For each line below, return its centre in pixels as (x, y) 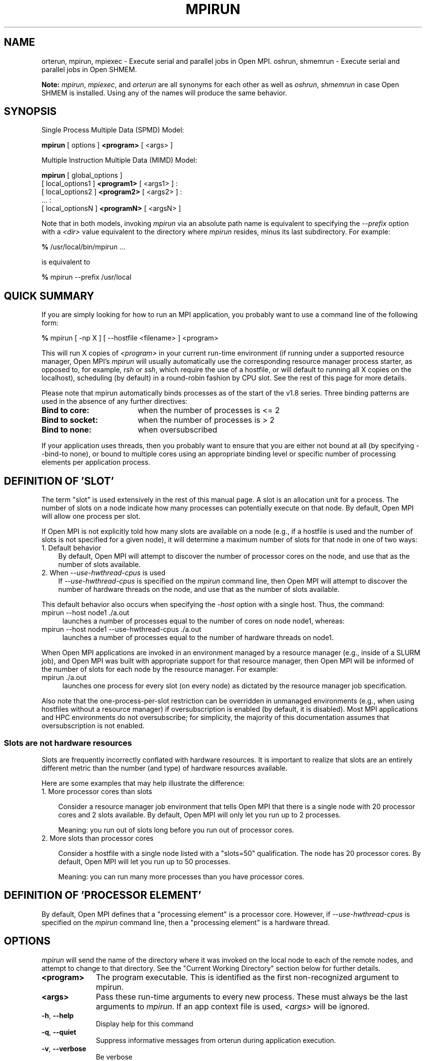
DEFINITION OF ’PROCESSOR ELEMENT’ (103, 895)
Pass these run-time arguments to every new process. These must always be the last (252, 996)
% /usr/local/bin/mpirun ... (83, 247)
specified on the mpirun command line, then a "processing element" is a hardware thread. (186, 922)
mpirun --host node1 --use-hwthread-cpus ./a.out (121, 629)
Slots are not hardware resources (68, 743)
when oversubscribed (177, 430)
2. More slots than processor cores (98, 838)
